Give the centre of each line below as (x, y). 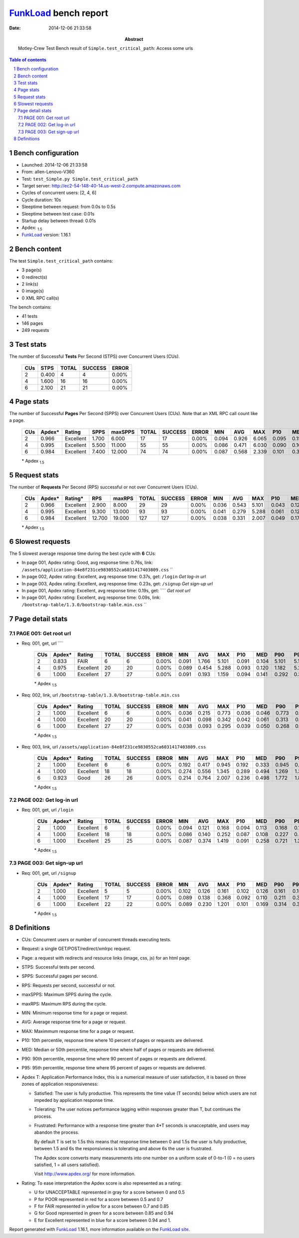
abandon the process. (57, 1132)
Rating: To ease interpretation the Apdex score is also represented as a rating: (102, 1183)
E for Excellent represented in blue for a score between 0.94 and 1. (103, 1220)
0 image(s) (33, 291)
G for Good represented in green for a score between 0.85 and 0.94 (104, 1213)
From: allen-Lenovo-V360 (48, 172)
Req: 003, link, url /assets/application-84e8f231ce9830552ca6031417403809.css (114, 746)
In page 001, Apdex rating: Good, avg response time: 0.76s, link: (87, 563)
